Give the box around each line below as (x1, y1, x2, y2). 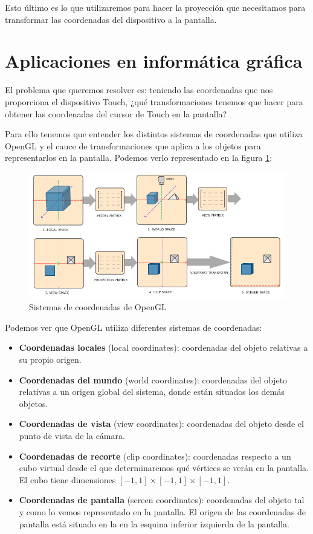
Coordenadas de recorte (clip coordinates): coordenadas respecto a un (19, 449, 291, 462)
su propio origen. (19, 353, 82, 366)
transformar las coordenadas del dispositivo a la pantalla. (5, 13, 217, 25)
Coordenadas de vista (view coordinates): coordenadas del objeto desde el (19, 417, 304, 430)
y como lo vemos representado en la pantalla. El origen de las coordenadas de (19, 506, 306, 518)
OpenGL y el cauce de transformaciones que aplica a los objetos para (5, 139, 261, 152)
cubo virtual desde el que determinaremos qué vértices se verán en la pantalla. (19, 461, 309, 474)
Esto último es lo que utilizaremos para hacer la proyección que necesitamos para (5, 1, 306, 13)
